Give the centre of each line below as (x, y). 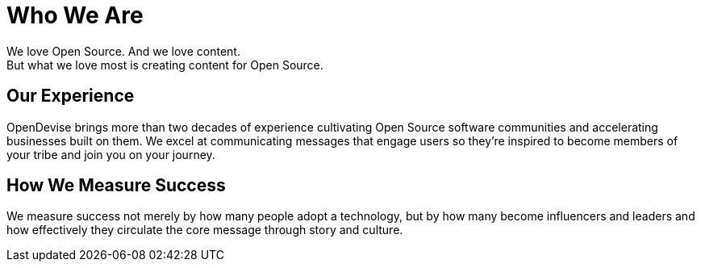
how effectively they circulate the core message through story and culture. (205, 230)
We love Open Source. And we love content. (123, 51)
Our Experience (71, 96)
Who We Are (75, 15)
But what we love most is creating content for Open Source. (165, 65)
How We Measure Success (116, 186)
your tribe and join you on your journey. (111, 154)
